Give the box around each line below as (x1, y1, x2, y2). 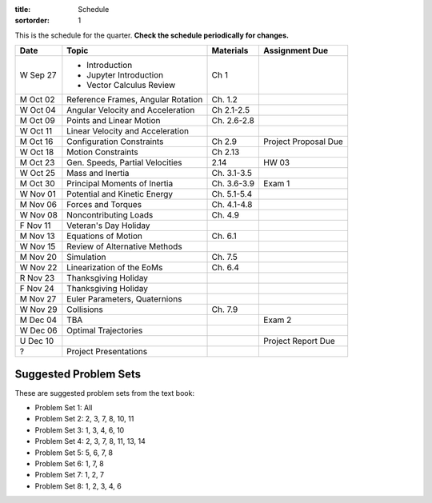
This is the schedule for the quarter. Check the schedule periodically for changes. (14, 30, 290, 40)
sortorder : (14, 16, 50, 26)
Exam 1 (263, 178, 290, 190)
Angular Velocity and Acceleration (66, 105, 195, 116)
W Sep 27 (19, 70, 57, 81)
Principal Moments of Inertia (66, 178, 174, 190)
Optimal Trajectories (66, 325, 143, 336)
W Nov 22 (19, 262, 58, 273)
